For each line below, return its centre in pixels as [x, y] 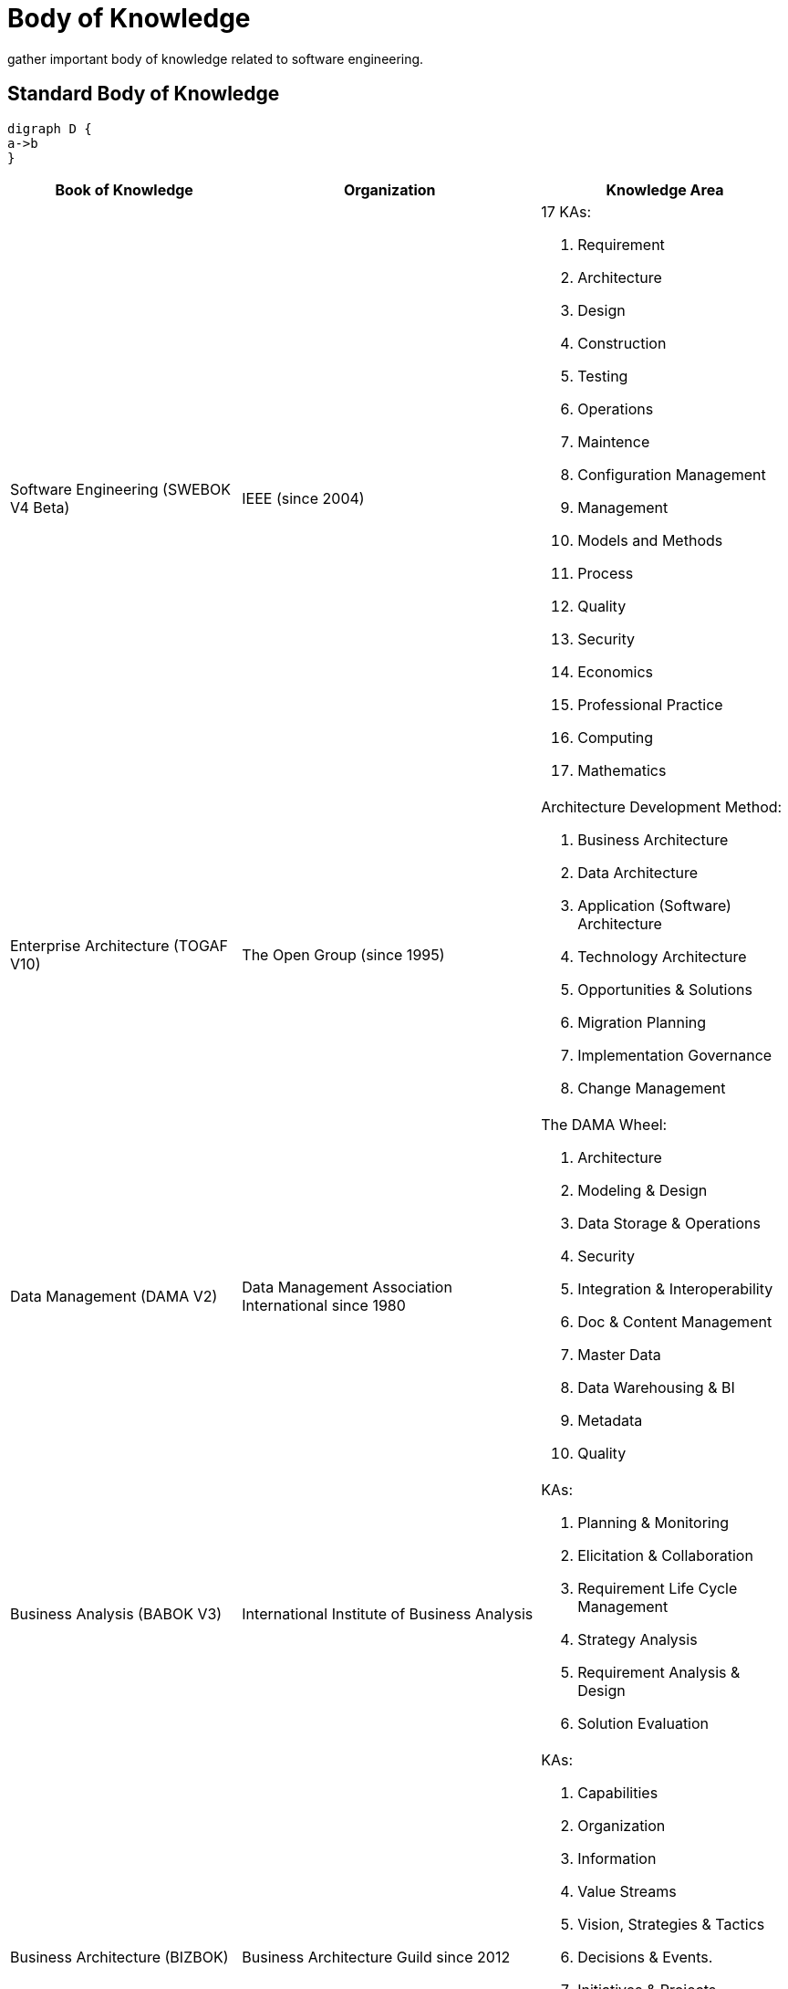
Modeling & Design [643, 1190]
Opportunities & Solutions [665, 989]
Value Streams [627, 1891]
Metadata [610, 1420]
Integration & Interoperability [675, 1288]
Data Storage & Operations [669, 1223]
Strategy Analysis [638, 1639]
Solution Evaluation [643, 1723]
